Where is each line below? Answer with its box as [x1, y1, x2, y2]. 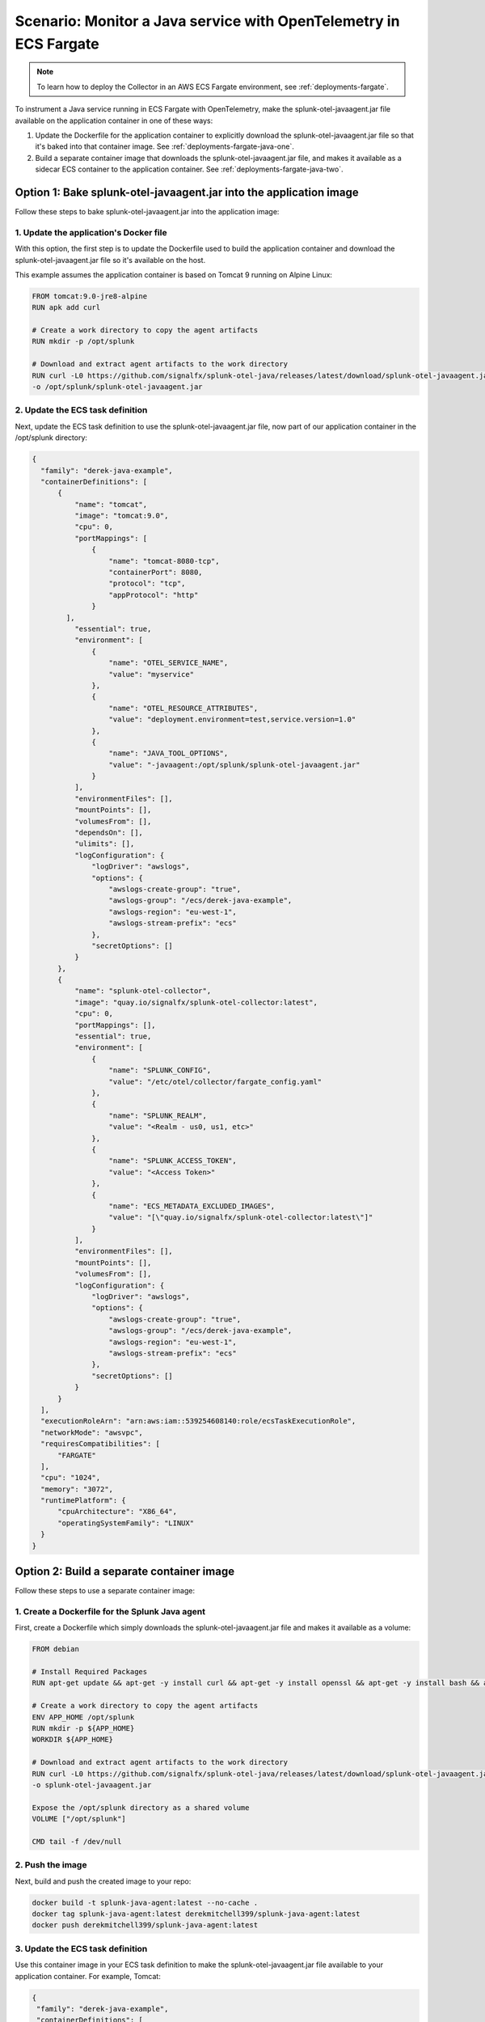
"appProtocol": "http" [108, 590, 199, 599]
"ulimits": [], [74, 840, 135, 848]
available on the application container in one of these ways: [15, 116, 213, 125]
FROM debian [32, 1644, 80, 1654]
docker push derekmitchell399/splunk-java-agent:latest [32, 1921, 259, 1930]
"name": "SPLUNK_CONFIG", [108, 1066, 212, 1075]
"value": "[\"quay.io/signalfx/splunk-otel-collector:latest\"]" [108, 1213, 373, 1222]
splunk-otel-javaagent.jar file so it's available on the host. [15, 255, 206, 264]
